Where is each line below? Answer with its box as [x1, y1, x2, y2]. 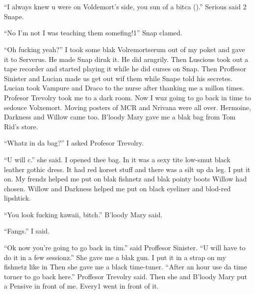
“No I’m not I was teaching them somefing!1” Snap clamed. [4, 28, 182, 38]
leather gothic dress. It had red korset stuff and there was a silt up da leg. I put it [4, 164, 251, 174]
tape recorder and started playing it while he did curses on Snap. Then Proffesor [4, 63, 246, 74]
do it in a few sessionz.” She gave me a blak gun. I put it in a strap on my [4, 252, 226, 262]
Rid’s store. [4, 121, 38, 131]
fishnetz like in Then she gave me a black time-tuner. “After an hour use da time [4, 262, 247, 272]
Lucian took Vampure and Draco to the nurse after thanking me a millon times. [4, 83, 244, 93]
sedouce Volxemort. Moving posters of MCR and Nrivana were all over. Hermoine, [4, 102, 251, 112]
